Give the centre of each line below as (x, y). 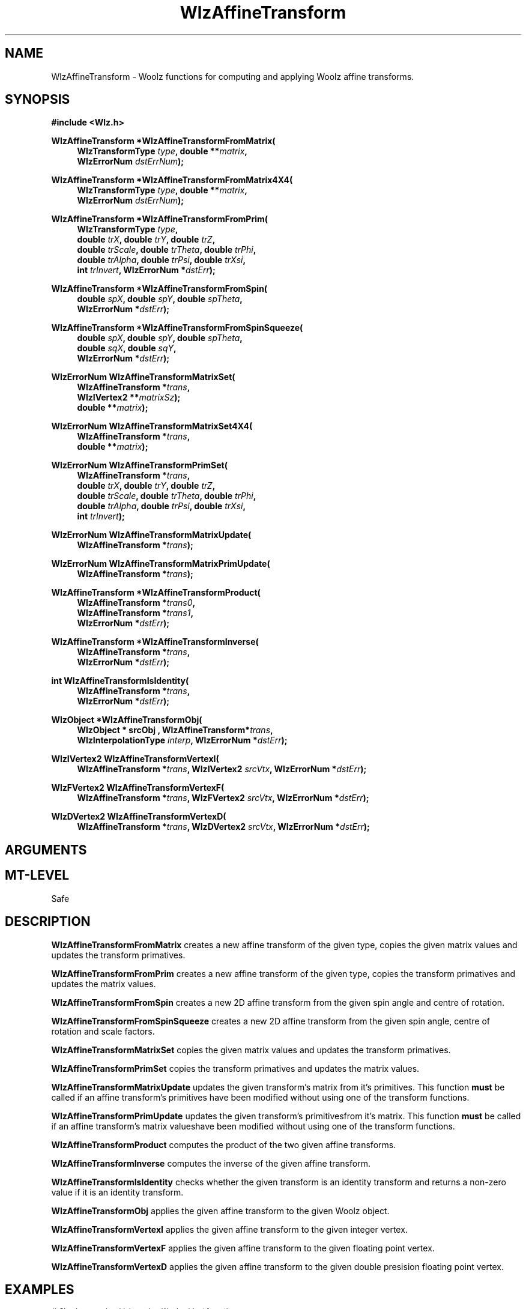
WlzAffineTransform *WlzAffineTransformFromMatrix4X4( (172, 180)
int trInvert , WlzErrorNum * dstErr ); (146, 270)
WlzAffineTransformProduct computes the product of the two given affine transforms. (224, 1144)
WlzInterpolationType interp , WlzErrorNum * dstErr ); (182, 740)
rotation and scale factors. (103, 1031)
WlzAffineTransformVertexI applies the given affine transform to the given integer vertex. (229, 1229)
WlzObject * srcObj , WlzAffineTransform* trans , (175, 730)
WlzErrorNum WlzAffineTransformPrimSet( (139, 465)
